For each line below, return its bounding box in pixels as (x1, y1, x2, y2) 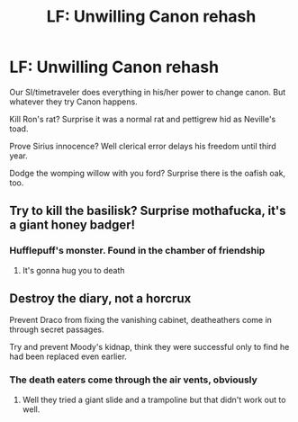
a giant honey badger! (9, 218, 136, 233)
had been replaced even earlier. (9, 351, 128, 362)
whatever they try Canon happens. (9, 96, 138, 107)
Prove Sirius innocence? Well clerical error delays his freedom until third (9, 140, 276, 151)
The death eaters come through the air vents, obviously (9, 373, 258, 386)
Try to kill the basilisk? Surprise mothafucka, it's (9, 203, 286, 219)
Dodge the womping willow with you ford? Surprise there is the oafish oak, (9, 167, 286, 178)
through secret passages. (9, 324, 105, 335)
